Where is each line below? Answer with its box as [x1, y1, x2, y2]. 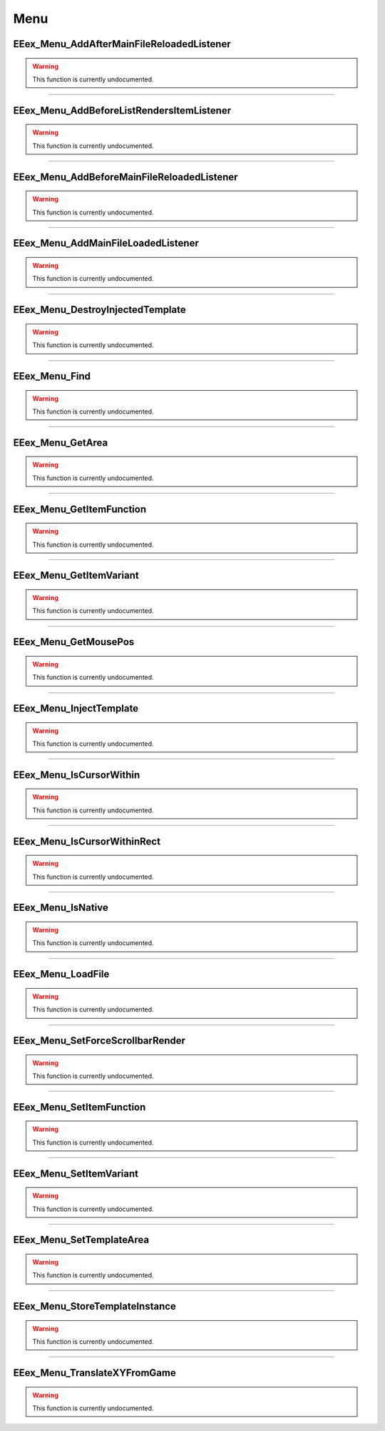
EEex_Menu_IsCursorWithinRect [13, 835, 160, 847]
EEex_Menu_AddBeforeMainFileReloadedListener [13, 171, 238, 183]
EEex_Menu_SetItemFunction [13, 1101, 146, 1113]
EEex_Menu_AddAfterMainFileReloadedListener [13, 38, 231, 50]
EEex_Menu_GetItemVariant [13, 569, 139, 582]
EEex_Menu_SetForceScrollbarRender [13, 1034, 185, 1047]
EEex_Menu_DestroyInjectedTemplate [13, 304, 186, 316]
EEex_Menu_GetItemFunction [13, 503, 146, 515]
